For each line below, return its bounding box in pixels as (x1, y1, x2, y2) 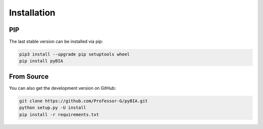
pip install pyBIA (19, 58, 63, 64)
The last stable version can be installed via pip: (9, 39, 103, 45)
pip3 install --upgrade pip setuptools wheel (19, 51, 130, 57)
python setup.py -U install (19, 105, 86, 111)
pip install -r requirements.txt (19, 112, 99, 117)
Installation (9, 7, 56, 18)
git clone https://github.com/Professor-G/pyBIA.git (19, 98, 148, 104)
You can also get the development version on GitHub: (9, 85, 116, 91)
